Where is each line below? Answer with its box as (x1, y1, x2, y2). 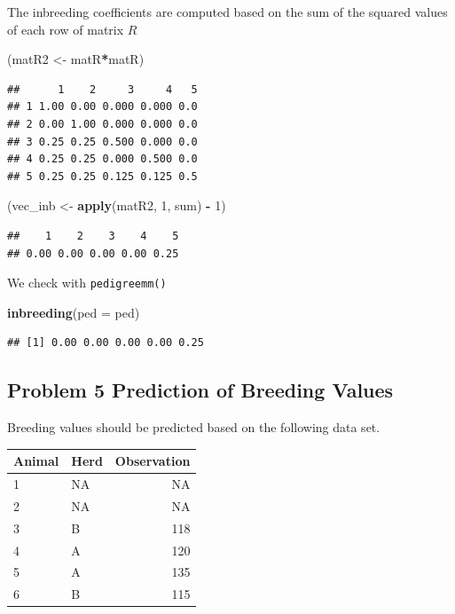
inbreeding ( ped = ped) (7, 303, 140, 321)
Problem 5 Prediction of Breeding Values (7, 376, 394, 404)
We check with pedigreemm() (7, 273, 167, 292)
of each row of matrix (7, 20, 124, 38)
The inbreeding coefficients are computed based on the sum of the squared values (7, 3, 448, 20)
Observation (114, 452, 191, 470)
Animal (13, 452, 59, 470)
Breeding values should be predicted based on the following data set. (7, 418, 380, 437)
